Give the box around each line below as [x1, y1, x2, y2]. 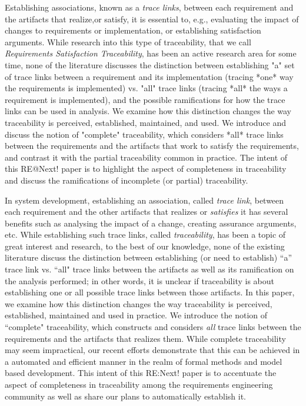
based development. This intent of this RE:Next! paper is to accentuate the [5, 367, 277, 379]
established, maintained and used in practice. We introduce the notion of [5, 309, 268, 321]
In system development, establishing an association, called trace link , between [5, 194, 284, 206]
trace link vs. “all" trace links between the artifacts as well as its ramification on [5, 263, 294, 275]
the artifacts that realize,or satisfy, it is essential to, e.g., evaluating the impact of [5, 12, 299, 25]
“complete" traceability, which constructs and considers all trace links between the [5, 321, 301, 333]
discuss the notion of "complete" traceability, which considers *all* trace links [5, 128, 284, 140]
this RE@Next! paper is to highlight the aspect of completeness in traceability [5, 162, 287, 175]
